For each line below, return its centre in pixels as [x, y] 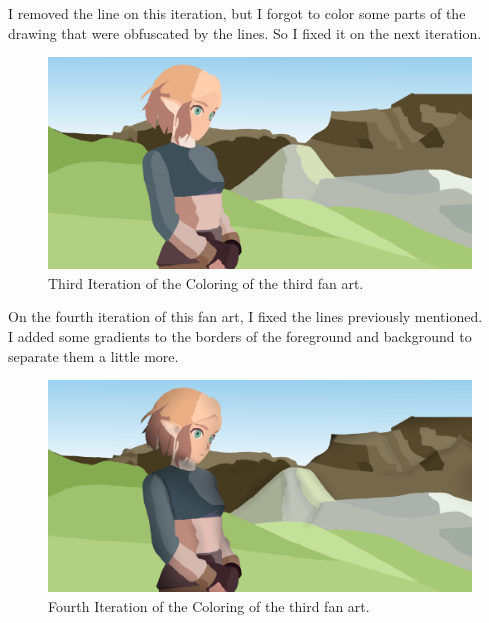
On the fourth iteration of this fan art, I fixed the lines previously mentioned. [245, 316]
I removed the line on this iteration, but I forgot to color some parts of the [237, 13]
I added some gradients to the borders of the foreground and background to [240, 335]
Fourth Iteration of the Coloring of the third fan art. [209, 605]
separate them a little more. [93, 355]
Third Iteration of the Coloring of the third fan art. [206, 282]
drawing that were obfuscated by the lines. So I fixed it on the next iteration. [245, 32]
